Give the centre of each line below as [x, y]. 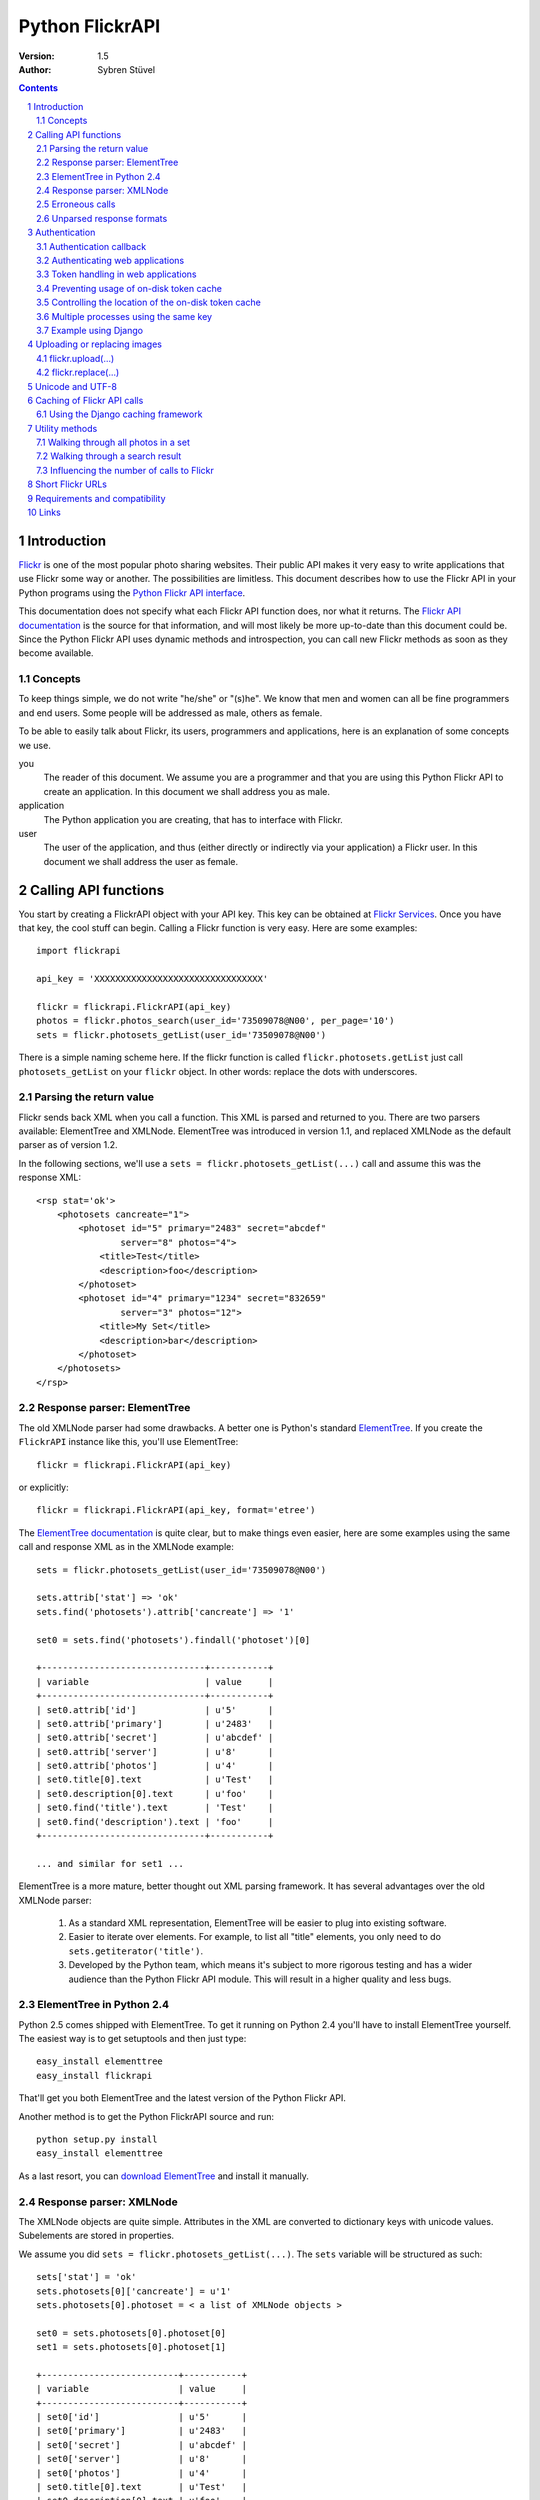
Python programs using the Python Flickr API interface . [132, 592]
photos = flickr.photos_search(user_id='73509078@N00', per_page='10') [215, 1021]
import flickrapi [78, 951]
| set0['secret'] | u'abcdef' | [142, 2444]
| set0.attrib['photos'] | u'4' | [155, 1766]
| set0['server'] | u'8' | [142, 2459]
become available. [56, 653]
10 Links [44, 512]
